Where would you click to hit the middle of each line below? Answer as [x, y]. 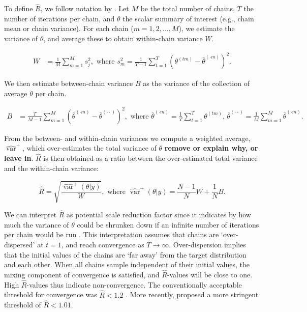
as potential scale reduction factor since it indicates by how [159, 215]
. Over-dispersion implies [207, 244]
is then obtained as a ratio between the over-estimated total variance [150, 158]
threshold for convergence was [51, 294]
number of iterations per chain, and [59, 18]
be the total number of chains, [188, 8]
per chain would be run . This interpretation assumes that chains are [112, 234]
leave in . [19, 158]
